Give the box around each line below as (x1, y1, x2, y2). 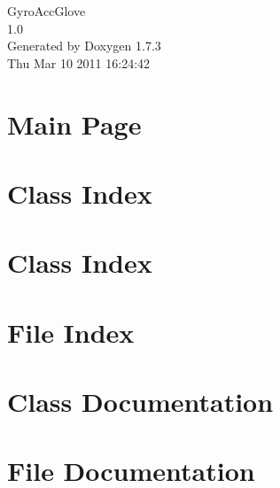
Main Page (7, 105, 142, 142)
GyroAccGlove (7, 2, 86, 19)
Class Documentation (7, 383, 274, 420)
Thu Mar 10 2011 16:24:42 (7, 53, 151, 72)
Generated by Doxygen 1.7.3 (7, 36, 161, 55)
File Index (7, 314, 135, 350)
